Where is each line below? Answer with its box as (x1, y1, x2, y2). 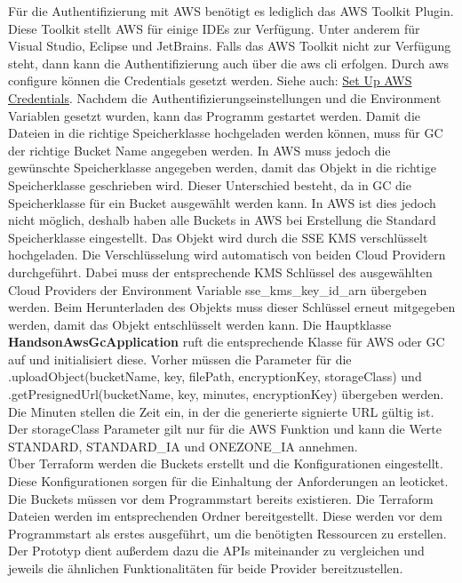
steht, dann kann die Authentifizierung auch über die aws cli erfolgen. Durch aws (8, 53, 450, 72)
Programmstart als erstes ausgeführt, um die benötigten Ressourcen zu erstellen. (8, 523, 447, 542)
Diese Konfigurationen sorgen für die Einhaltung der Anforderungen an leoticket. (8, 472, 449, 491)
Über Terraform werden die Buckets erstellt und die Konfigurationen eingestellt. (8, 454, 443, 473)
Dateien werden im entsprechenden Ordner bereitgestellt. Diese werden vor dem (8, 507, 442, 525)
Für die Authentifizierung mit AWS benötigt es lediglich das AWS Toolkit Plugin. (8, 2, 454, 20)
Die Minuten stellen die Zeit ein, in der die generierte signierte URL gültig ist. (8, 402, 434, 420)
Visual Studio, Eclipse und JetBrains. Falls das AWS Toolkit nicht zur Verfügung (8, 36, 451, 55)
